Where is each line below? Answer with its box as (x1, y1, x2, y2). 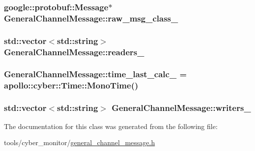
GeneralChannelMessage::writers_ (112, 102, 251, 114)
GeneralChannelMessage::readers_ (4, 45, 144, 58)
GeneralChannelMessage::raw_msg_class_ (4, 12, 178, 24)
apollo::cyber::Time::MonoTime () (4, 79, 139, 91)
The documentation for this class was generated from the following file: (4, 121, 218, 131)
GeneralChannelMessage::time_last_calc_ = (4, 68, 187, 80)
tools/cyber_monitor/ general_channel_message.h (4, 137, 155, 148)
